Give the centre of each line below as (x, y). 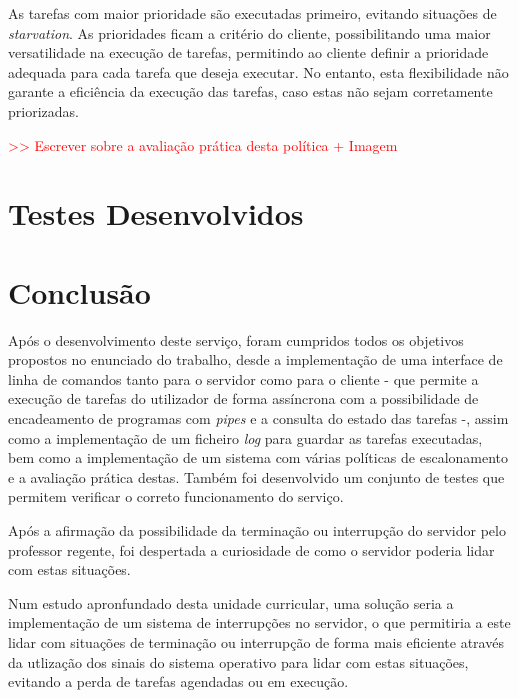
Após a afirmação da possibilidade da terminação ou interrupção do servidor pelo (257, 530)
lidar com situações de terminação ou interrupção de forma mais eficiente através (256, 641)
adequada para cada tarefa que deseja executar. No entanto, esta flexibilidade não (258, 71)
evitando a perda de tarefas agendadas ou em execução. (178, 681)
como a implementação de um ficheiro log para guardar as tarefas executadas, (245, 437)
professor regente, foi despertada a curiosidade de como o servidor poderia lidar (251, 549)
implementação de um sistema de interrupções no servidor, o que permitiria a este (259, 622)
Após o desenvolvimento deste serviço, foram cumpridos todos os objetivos (236, 339)
